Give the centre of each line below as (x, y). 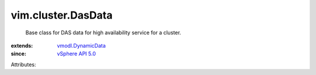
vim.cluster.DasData (62, 15)
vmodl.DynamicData (81, 45)
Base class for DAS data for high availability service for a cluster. (103, 33)
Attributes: (23, 65)
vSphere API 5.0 (76, 54)
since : (18, 54)
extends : (22, 45)
